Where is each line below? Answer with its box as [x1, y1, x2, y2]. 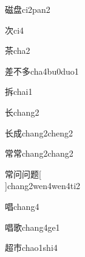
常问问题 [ [5, 167, 41, 180]
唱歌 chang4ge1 [5, 220, 60, 233]
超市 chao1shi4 [5, 241, 58, 254]
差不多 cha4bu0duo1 [5, 64, 79, 77]
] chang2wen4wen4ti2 [5, 179, 81, 192]
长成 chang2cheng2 [5, 126, 73, 139]
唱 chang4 [5, 199, 39, 212]
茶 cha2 [5, 44, 30, 57]
